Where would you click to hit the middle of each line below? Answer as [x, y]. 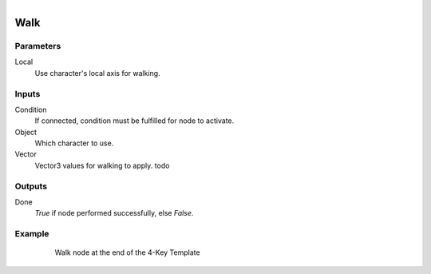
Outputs [31, 186]
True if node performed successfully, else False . [114, 213]
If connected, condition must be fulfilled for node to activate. [134, 121]
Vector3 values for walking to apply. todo [102, 165]
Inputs [28, 93]
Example [32, 234]
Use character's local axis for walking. [97, 73]
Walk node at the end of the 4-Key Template [127, 252]
